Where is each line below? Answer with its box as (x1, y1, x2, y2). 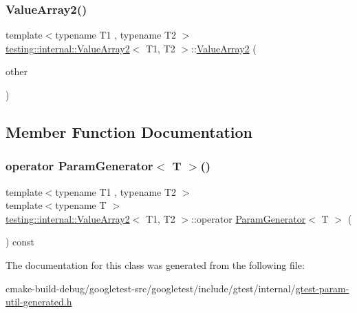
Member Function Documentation (6, 121, 253, 142)
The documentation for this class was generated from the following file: (6, 257, 305, 272)
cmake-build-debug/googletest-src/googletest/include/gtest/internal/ (6, 281, 296, 295)
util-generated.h (6, 294, 72, 309)
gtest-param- (295, 281, 349, 295)
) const (6, 234, 35, 249)
